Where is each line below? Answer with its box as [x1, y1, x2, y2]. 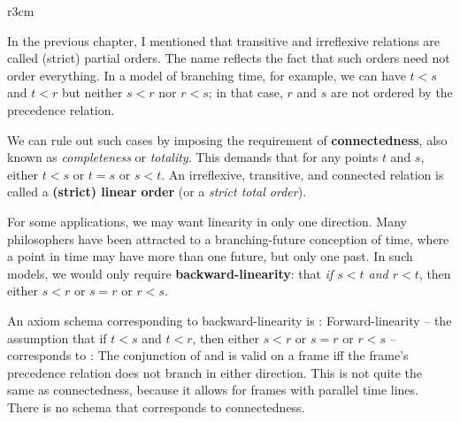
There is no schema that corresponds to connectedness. [7, 397, 305, 416]
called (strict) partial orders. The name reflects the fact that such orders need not [7, 49, 450, 67]
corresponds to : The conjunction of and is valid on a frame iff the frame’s [7, 346, 409, 364]
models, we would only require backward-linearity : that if [7, 264, 333, 282]
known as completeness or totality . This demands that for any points [7, 148, 379, 166]
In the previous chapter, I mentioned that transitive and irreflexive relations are [7, 31, 440, 50]
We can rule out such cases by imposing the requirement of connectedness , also [7, 130, 448, 149]
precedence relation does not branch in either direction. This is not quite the [7, 363, 423, 381]
